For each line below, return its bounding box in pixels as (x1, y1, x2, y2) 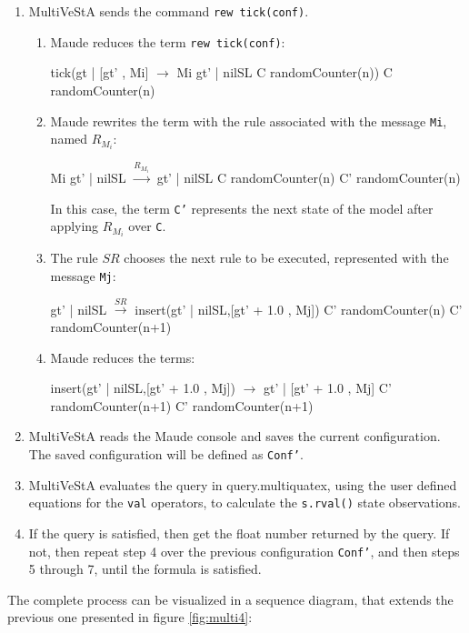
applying (50, 216, 99, 236)
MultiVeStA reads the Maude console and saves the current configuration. (28, 427, 441, 446)
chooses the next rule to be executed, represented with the (124, 248, 449, 267)
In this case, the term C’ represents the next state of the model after (50, 198, 434, 217)
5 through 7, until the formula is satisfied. (28, 559, 262, 578)
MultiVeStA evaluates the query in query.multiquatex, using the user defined (28, 475, 457, 494)
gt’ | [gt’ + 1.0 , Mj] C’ (264, 378, 392, 397)
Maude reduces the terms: (50, 347, 195, 367)
